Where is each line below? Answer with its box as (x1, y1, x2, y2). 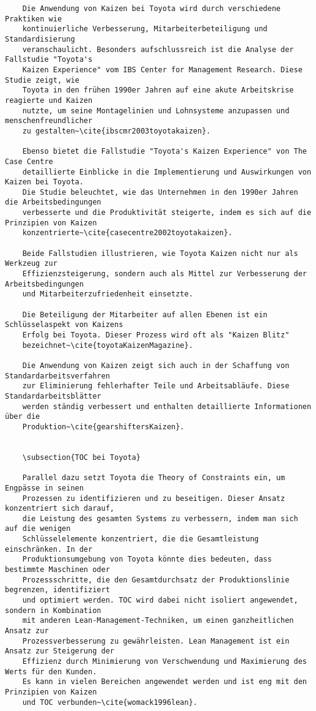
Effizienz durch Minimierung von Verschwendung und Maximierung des (22, 657, 307, 666)
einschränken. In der (5, 544, 93, 554)
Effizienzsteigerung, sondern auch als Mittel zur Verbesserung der (22, 269, 307, 279)
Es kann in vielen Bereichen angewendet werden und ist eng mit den (22, 677, 307, 687)
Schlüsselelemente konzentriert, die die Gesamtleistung (22, 535, 259, 544)
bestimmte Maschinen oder (5, 565, 110, 574)
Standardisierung (5, 34, 75, 43)
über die (5, 412, 40, 421)
